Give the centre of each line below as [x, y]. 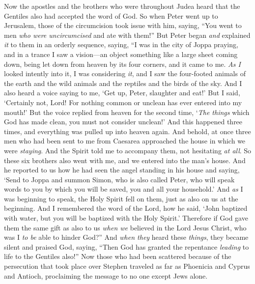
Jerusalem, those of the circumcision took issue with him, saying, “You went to [123, 25]
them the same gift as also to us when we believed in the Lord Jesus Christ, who [125, 227]
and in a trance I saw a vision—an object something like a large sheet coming [121, 54]
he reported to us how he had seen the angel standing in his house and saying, [122, 170]
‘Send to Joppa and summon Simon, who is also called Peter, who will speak [119, 179]
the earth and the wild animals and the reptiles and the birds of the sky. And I [123, 83]
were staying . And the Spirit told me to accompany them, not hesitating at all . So [128, 150]
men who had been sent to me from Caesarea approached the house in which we [125, 141]
